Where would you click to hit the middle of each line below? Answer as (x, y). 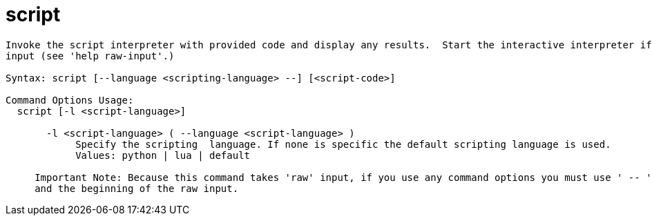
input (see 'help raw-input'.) (90, 56)
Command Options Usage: (70, 100)
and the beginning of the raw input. (137, 188)
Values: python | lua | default (163, 155)
